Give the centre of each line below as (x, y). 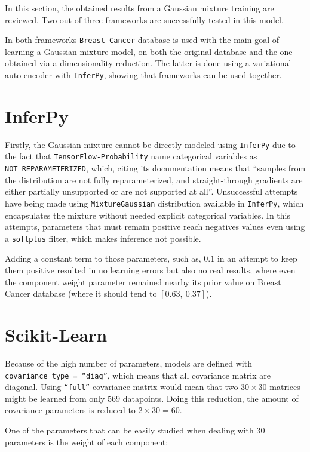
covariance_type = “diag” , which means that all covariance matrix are (138, 375)
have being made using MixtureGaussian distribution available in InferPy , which (154, 203)
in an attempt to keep (257, 258)
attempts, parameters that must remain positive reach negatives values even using (155, 227)
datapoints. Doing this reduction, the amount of (211, 398)
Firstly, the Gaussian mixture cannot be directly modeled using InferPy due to (150, 144)
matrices (285, 387)
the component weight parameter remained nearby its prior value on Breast (143, 282)
